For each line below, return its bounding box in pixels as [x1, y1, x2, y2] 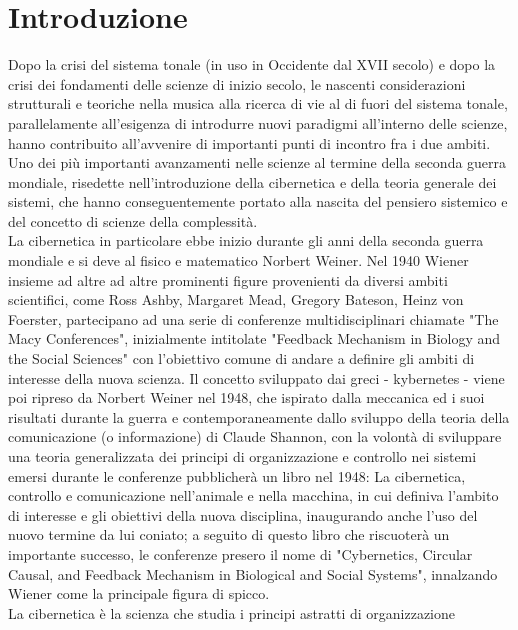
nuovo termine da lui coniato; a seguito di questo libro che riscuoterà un [8, 524, 450, 545]
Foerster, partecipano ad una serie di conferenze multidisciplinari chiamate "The [8, 308, 499, 329]
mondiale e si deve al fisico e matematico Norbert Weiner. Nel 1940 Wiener [8, 250, 469, 271]
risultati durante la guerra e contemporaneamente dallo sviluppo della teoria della [8, 406, 510, 427]
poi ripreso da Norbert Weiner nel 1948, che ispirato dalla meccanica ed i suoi [8, 387, 485, 408]
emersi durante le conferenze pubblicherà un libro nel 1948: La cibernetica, [8, 465, 466, 486]
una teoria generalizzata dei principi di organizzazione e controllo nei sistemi [8, 446, 477, 466]
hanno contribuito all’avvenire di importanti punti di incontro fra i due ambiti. [8, 132, 491, 153]
